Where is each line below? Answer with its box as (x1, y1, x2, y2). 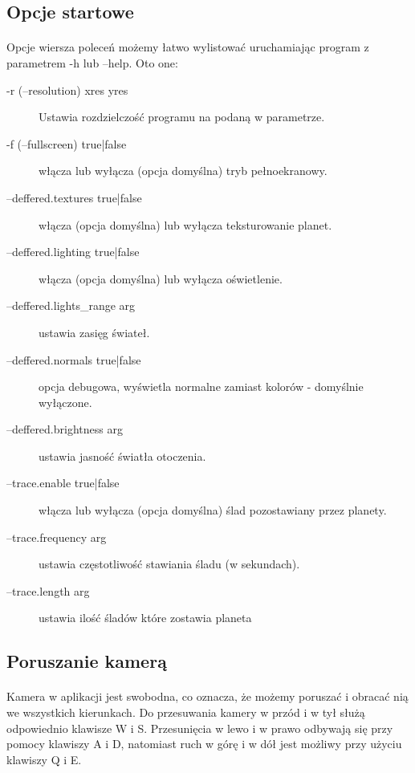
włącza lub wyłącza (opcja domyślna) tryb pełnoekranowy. (39, 162, 328, 179)
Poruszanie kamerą (6, 649, 167, 673)
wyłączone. (39, 393, 92, 410)
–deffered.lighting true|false (6, 243, 140, 260)
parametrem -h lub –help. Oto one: (6, 54, 178, 71)
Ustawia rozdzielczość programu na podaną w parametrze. (39, 108, 325, 125)
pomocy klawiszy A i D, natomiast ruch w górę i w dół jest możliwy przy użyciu (6, 735, 402, 752)
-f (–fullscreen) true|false (6, 135, 127, 152)
